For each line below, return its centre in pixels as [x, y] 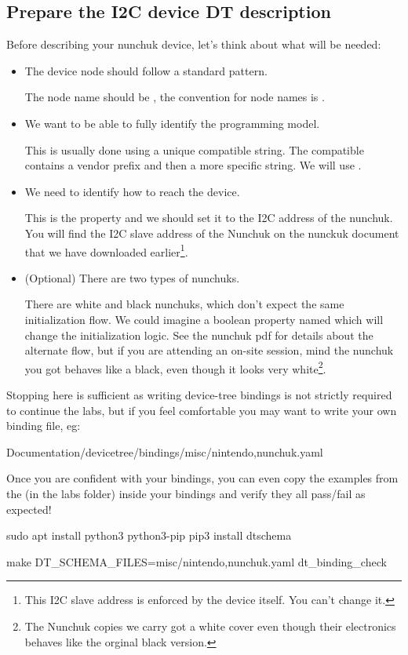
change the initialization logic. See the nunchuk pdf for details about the [199, 335]
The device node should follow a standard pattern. [146, 70]
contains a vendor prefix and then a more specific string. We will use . [193, 165]
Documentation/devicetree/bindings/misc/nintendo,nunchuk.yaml [165, 451]
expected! [29, 509]
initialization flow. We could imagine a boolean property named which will [204, 319]
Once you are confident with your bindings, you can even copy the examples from [202, 478]
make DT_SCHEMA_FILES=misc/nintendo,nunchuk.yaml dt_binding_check [197, 561]
